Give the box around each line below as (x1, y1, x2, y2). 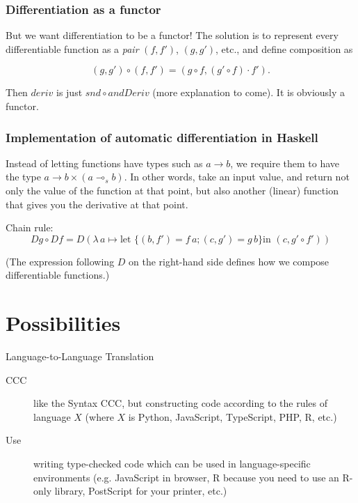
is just (56, 85, 83, 100)
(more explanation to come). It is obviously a (152, 85, 345, 100)
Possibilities (6, 309, 121, 337)
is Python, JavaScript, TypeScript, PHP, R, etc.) (128, 409, 337, 424)
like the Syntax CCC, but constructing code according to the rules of (33, 396, 327, 410)
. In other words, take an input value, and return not (124, 169, 350, 184)
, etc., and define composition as (215, 41, 353, 56)
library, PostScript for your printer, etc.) (54, 483, 227, 498)
